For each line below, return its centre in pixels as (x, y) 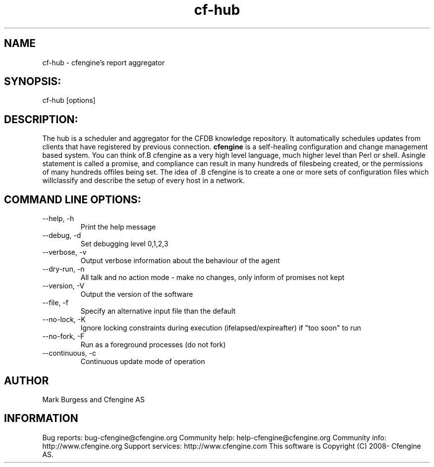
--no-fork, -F (63, 336)
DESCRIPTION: (41, 119)
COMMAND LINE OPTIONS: (73, 199)
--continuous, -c (69, 353)
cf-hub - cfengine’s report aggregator (104, 62)
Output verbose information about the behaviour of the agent (180, 261)
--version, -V (63, 286)
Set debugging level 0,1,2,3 (124, 244)
